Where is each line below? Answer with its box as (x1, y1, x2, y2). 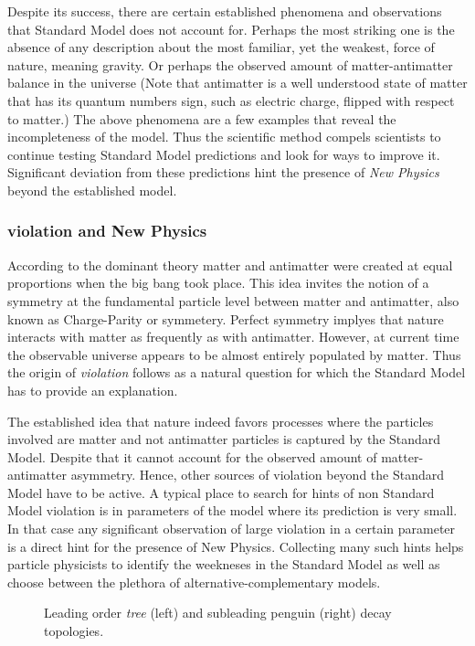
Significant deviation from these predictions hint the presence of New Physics (7, 163, 439, 182)
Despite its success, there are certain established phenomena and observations (7, 2, 442, 20)
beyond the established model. (7, 180, 177, 199)
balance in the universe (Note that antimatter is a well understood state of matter (7, 73, 468, 92)
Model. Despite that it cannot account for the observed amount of (7, 447, 377, 466)
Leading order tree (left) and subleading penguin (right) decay (44, 603, 392, 622)
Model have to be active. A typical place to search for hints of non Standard (7, 482, 435, 502)
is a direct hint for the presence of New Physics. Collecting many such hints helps (7, 536, 464, 556)
